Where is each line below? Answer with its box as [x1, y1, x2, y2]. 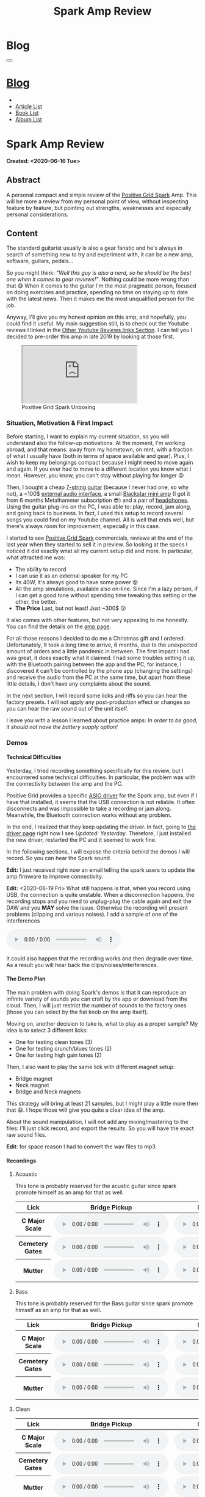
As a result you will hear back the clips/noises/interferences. [6, 961, 159, 968]
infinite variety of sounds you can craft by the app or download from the [6, 995, 188, 1002]
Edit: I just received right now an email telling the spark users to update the [6, 866, 195, 874]
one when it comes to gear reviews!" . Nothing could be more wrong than [6, 276, 189, 283]
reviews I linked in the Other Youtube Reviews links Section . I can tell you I [6, 327, 193, 334]
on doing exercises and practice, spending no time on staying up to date [6, 289, 188, 296]
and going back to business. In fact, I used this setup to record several [6, 509, 183, 517]
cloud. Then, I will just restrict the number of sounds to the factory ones [6, 1002, 187, 1009]
